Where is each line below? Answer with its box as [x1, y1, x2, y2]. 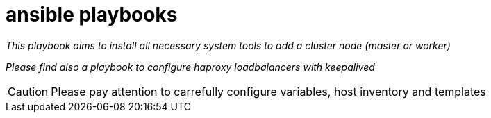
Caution [8, 84, 49, 99]
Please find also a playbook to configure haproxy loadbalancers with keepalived [6, 60, 375, 73]
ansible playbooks [6, 3, 178, 26]
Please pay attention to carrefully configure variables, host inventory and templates [51, 84, 486, 99]
